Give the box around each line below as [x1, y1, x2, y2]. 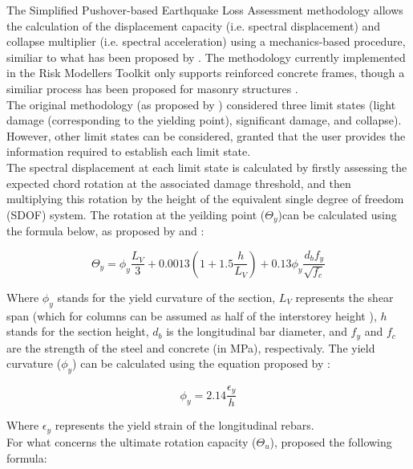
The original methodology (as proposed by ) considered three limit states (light [6, 96, 396, 112]
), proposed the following [269, 433, 392, 450]
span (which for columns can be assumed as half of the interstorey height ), [6, 307, 377, 324]
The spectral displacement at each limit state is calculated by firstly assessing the [6, 158, 407, 175]
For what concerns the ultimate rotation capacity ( [6, 433, 257, 450]
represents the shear [295, 288, 394, 305]
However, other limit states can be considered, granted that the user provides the [6, 127, 406, 144]
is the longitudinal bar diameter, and [166, 323, 347, 340]
